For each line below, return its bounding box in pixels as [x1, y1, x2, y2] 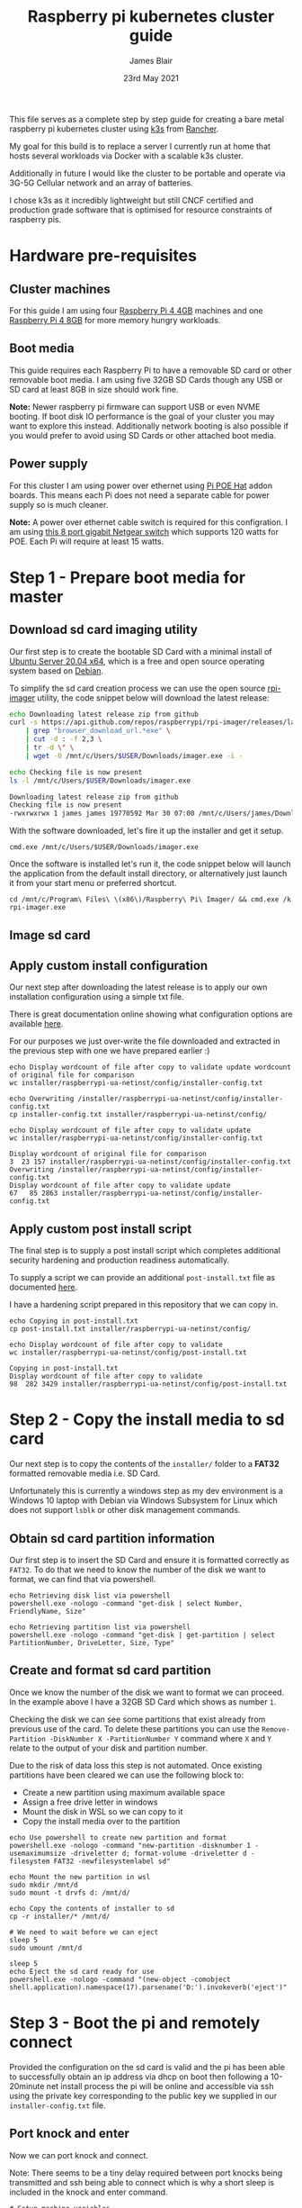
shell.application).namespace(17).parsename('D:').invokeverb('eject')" [9, 1983, 288, 1992]
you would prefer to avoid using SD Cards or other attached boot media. [9, 430, 277, 440]
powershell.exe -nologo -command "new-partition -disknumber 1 [9, 1841, 252, 1850]
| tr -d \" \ [25, 743, 75, 753]
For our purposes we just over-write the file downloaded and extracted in [9, 1036, 280, 1046]
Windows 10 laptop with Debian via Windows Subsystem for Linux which [9, 1495, 279, 1506]
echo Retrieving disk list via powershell [9, 1591, 171, 1600]
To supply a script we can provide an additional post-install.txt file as [9, 1272, 276, 1283]
